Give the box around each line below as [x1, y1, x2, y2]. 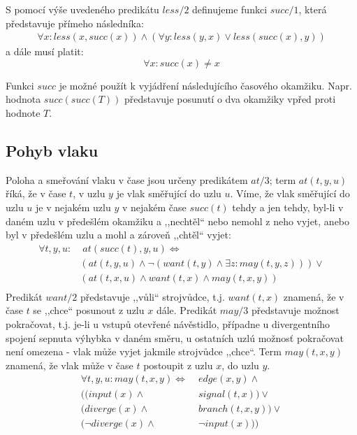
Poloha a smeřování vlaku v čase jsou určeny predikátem [6, 172, 248, 187]
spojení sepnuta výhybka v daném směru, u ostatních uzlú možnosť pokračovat [6, 330, 344, 345]
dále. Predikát [156, 303, 217, 318]
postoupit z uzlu [143, 357, 213, 372]
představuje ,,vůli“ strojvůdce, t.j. [80, 289, 225, 304]
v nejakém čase [122, 199, 187, 214]
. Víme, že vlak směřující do [230, 186, 350, 201]
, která [298, 2, 327, 16]
